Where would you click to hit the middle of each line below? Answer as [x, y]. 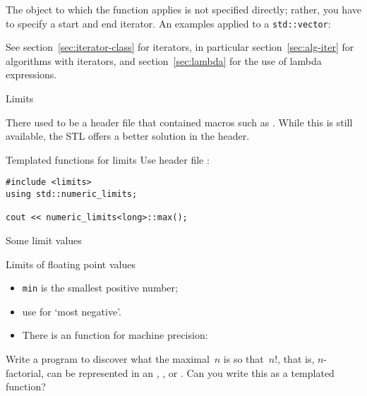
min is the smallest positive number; [100, 288]
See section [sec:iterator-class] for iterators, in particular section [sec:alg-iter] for [180, 47]
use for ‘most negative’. [72, 311]
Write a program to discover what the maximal [108, 359]
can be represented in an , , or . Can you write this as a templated [191, 372]
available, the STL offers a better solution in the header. [128, 136]
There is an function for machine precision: [115, 335]
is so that [243, 359]
